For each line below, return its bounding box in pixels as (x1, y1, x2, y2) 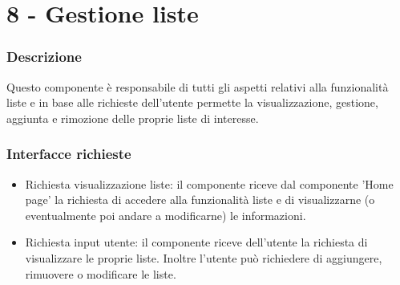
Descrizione (6, 47, 82, 67)
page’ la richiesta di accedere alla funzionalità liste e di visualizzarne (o (25, 191, 375, 208)
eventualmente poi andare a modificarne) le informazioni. (25, 206, 306, 223)
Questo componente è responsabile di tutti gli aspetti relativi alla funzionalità (6, 78, 389, 95)
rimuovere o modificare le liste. (25, 265, 176, 282)
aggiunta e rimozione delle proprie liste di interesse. (6, 109, 259, 126)
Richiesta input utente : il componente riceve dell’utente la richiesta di (25, 234, 368, 250)
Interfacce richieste (6, 144, 131, 164)
